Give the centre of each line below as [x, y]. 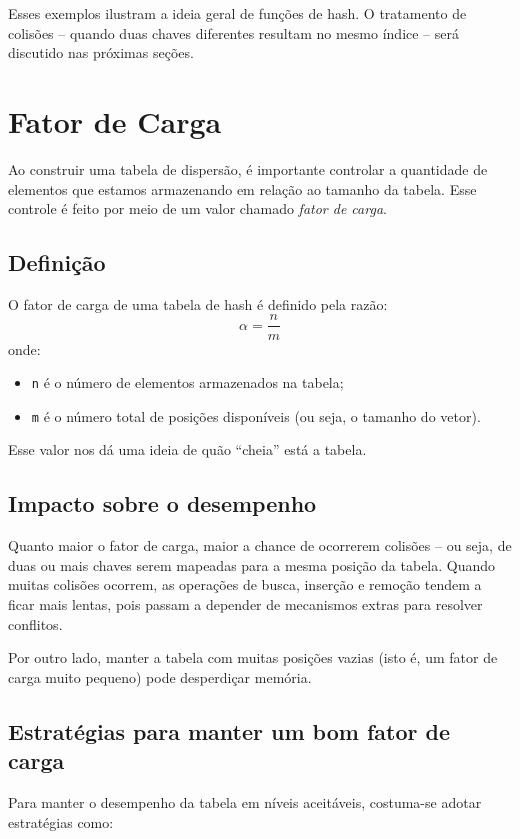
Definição [57, 262]
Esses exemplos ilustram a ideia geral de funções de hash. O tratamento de [237, 13]
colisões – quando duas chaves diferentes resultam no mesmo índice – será [233, 32]
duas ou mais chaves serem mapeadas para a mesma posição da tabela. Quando [252, 564]
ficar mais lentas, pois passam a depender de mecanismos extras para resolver [245, 604]
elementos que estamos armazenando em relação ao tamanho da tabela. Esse [242, 188]
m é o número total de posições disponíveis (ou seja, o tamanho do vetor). [256, 415]
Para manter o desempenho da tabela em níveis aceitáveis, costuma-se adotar [245, 802]
